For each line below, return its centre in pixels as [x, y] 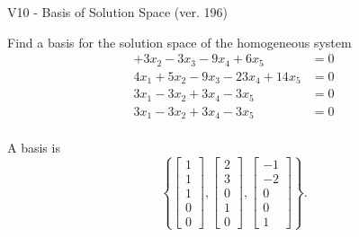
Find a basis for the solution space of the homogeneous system [179, 42]
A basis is [34, 148]
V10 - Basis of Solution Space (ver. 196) [117, 12]
